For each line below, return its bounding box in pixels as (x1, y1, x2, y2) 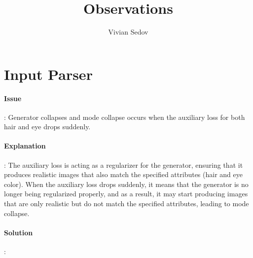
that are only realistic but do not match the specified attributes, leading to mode (4, 198, 249, 209)
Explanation (4, 141, 46, 151)
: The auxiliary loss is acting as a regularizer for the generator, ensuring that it (4, 159, 243, 170)
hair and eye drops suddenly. (4, 121, 91, 132)
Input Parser (4, 64, 93, 84)
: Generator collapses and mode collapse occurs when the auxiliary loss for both (4, 111, 245, 122)
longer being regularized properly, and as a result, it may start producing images (4, 188, 248, 199)
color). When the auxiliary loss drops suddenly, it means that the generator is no (4, 179, 249, 189)
